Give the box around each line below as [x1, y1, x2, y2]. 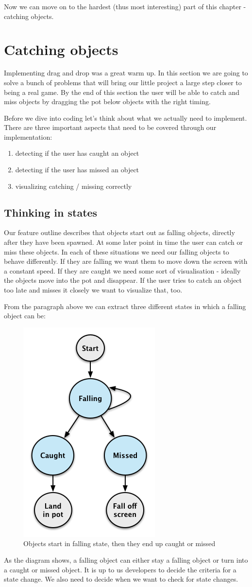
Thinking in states [4, 204, 98, 220]
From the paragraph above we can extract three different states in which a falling [4, 301, 246, 311]
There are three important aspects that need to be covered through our [4, 122, 217, 132]
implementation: [4, 131, 52, 142]
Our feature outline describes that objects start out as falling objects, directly [4, 227, 235, 238]
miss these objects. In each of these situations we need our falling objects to [4, 246, 229, 257]
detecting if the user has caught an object [15, 148, 139, 158]
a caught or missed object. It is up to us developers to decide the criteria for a [4, 564, 236, 574]
